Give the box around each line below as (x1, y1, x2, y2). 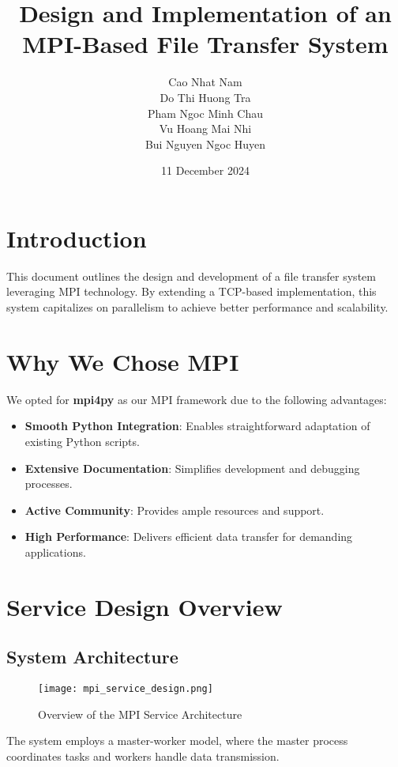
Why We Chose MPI (6, 345, 239, 377)
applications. (24, 543, 86, 560)
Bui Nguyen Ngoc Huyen (145, 135, 266, 152)
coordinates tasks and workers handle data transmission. (6, 747, 280, 764)
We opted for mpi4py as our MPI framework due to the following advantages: (6, 391, 387, 407)
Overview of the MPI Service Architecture (38, 705, 242, 722)
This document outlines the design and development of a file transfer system (6, 267, 376, 284)
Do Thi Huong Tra (160, 89, 251, 105)
